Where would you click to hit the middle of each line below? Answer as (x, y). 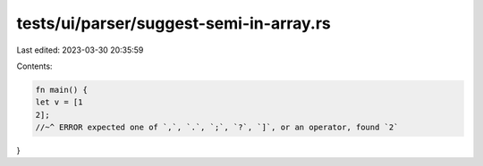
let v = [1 (59, 102)
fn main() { (62, 90)
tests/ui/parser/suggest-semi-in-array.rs (174, 23)
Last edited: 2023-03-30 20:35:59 (80, 50)
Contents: (34, 66)
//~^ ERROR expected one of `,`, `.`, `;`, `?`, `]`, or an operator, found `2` (217, 128)
